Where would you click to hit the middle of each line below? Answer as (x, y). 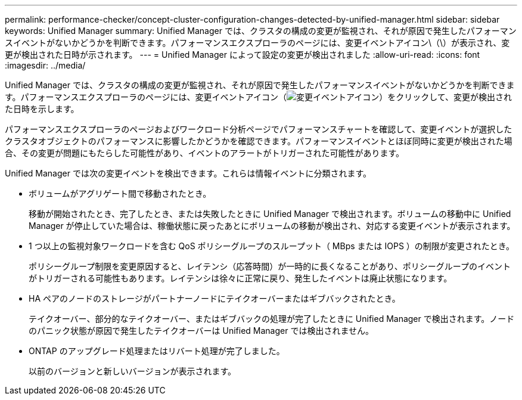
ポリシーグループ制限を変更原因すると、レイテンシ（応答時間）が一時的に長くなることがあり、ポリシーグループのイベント (270, 266)
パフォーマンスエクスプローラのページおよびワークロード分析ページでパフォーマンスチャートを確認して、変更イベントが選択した (259, 129)
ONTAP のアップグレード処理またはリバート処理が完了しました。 (157, 351)
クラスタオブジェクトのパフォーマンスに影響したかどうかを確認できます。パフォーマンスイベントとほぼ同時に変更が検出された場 (259, 141)
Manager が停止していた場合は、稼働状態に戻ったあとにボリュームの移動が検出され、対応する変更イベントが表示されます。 (272, 226)
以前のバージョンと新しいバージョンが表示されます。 (133, 371)
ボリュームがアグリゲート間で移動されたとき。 (120, 193)
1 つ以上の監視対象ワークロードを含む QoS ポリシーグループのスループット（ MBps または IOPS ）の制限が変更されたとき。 (272, 246)
